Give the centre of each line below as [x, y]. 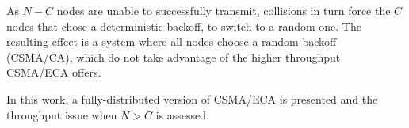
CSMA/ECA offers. [54, 72]
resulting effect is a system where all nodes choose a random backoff [172, 41]
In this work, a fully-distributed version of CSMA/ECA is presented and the [192, 98]
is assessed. [182, 114]
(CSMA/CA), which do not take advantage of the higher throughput [174, 56]
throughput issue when [62, 114]
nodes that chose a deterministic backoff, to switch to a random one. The [184, 26]
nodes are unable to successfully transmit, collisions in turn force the [224, 10]
